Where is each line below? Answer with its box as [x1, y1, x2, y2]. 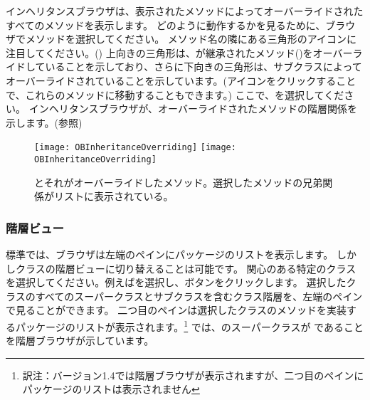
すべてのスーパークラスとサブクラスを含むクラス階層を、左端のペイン [35, 288, 363, 303]
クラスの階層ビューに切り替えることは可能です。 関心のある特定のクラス [15, 260, 356, 275]
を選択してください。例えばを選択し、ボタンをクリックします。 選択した [6, 275, 347, 290]
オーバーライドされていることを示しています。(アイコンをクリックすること [6, 73, 356, 88]
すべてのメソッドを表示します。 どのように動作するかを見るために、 [6, 17, 326, 32]
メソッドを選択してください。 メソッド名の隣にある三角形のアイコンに [25, 31, 357, 46]
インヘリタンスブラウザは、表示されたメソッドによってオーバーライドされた [6, 4, 364, 18]
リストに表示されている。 [53, 189, 174, 204]
